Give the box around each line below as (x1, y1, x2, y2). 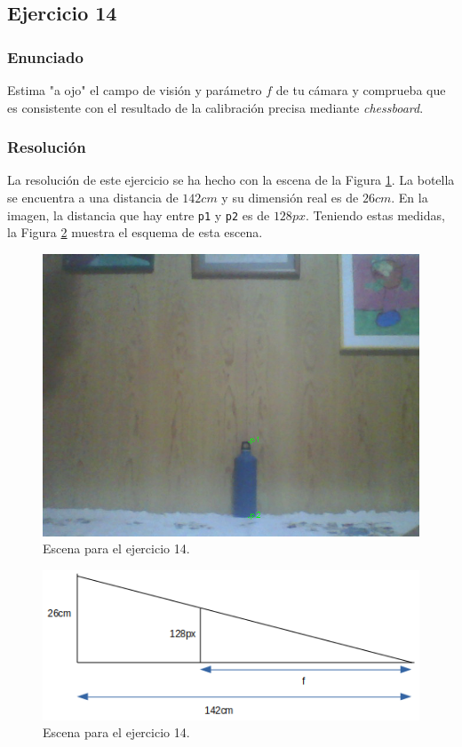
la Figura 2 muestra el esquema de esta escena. (7, 223, 263, 242)
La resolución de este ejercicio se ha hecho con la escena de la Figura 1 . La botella (7, 171, 455, 189)
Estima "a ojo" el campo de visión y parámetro (7, 81, 262, 99)
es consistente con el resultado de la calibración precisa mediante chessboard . (7, 98, 424, 116)
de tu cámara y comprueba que (275, 81, 446, 99)
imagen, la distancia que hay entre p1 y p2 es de (7, 205, 270, 224)
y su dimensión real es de (221, 188, 359, 206)
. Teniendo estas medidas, (305, 205, 445, 224)
